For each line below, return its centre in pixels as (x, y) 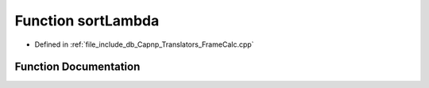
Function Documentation (77, 67)
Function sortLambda (87, 21)
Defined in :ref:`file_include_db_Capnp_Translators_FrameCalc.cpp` (144, 44)
